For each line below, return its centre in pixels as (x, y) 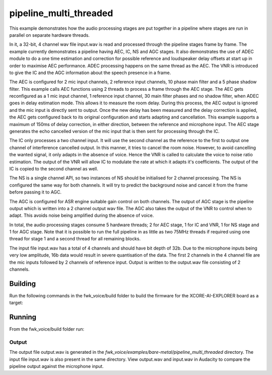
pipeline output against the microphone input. (57, 366)
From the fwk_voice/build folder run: (47, 329)
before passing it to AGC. (36, 192)
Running (23, 317)
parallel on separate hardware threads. (50, 35)
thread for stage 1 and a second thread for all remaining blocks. (75, 239)
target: (16, 303)
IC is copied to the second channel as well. (54, 168)
